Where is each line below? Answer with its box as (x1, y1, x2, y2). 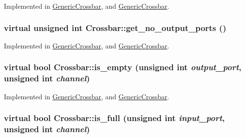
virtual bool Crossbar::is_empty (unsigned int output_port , (4, 61, 242, 73)
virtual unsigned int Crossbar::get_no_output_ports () (4, 21, 227, 33)
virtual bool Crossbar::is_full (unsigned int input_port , (4, 112, 225, 124)
